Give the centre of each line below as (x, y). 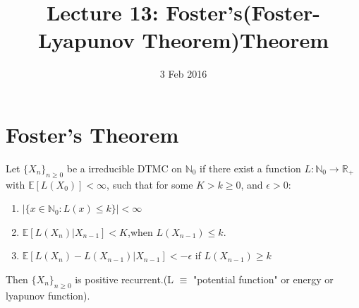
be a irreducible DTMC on (124, 168)
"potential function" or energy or (263, 279)
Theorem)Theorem (236, 40)
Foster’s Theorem (92, 134)
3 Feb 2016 (183, 74)
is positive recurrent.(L (124, 279)
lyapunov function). (48, 295)
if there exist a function (250, 168)
